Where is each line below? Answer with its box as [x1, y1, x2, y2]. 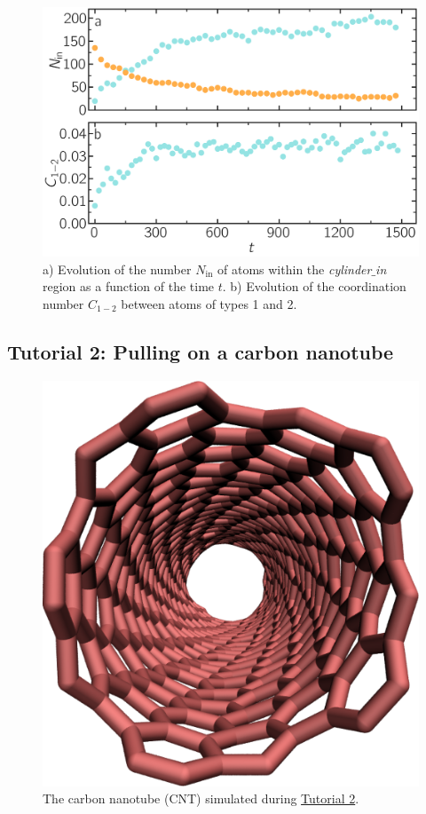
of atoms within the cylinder [217, 259, 372, 278]
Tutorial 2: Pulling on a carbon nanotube [7, 337, 394, 365]
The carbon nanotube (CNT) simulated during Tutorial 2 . [43, 789, 359, 808]
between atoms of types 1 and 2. [121, 294, 297, 312]
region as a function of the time [43, 277, 215, 296]
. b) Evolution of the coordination [222, 277, 406, 296]
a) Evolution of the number [43, 259, 192, 278]
